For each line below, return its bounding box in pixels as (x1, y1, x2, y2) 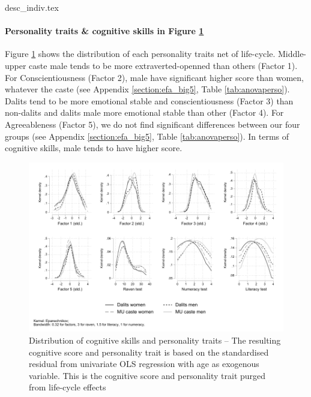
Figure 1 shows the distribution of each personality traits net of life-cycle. (5, 47, 276, 60)
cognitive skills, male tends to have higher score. (5, 142, 183, 154)
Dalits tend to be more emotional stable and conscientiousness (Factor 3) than (5, 94, 294, 107)
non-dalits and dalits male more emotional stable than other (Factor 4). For (5, 106, 284, 119)
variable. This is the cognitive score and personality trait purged (29, 369, 266, 381)
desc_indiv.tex (5, 1, 59, 13)
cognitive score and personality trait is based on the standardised (29, 345, 269, 358)
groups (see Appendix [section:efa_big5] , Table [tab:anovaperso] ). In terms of (5, 130, 289, 142)
